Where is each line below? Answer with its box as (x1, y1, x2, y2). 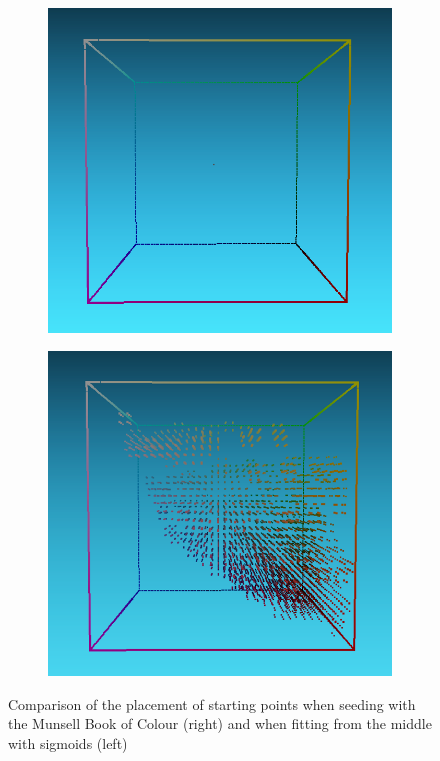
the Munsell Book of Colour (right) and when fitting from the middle (8, 713, 432, 734)
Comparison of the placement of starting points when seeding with (8, 693, 416, 714)
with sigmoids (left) (8, 732, 128, 753)
